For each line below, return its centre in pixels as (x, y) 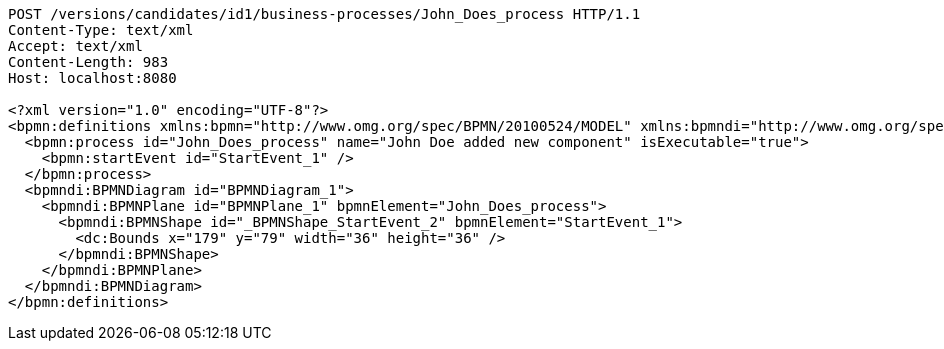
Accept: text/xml (75, 46)
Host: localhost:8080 (92, 78)
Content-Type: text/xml (101, 30)
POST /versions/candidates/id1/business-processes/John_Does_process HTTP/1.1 (324, 14)
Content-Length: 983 (88, 62)
